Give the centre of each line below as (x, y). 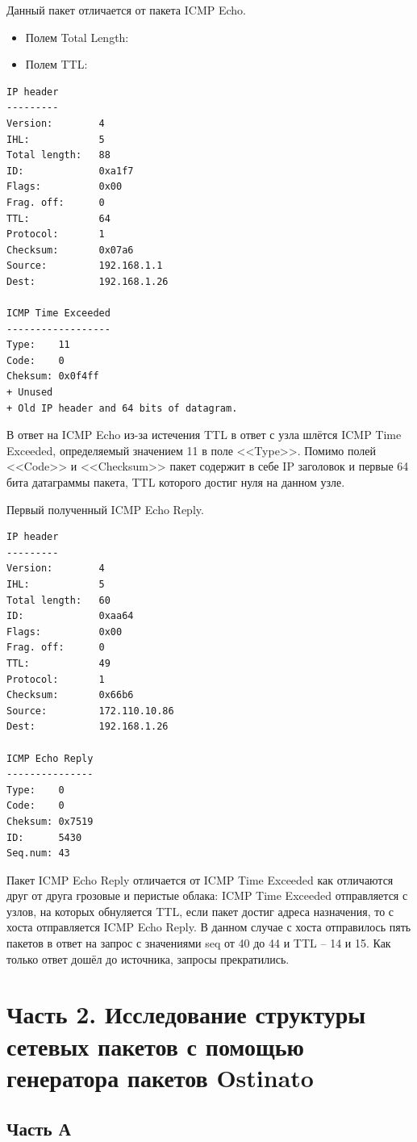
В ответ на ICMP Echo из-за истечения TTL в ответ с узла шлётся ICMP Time (204, 435)
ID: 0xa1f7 (70, 171)
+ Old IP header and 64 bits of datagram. (122, 408)
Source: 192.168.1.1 (85, 266)
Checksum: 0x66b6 (70, 695)
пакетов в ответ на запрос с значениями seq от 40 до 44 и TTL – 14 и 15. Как (199, 943)
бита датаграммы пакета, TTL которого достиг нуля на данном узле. (176, 482)
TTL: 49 (58, 663)
